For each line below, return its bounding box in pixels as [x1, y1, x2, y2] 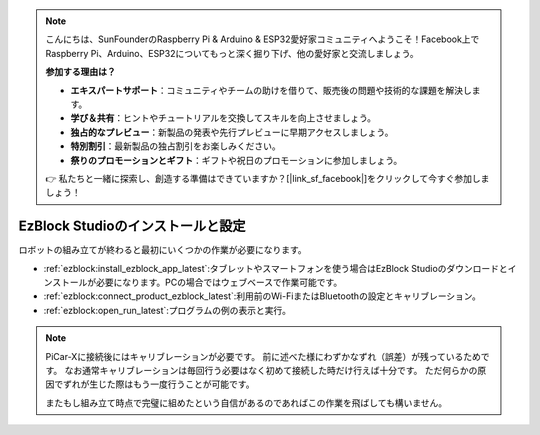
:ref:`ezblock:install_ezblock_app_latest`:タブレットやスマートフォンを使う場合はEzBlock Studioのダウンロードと [43, 262, 509, 274]
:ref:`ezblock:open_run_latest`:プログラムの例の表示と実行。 [43, 304, 292, 316]
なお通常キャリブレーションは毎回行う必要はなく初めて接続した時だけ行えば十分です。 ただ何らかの [64, 364, 478, 376]
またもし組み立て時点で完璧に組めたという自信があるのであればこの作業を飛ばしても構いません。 [45, 396, 448, 409]
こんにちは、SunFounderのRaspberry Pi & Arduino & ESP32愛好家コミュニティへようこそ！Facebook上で [45, 33, 480, 45]
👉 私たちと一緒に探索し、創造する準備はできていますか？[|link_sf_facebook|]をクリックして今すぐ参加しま [45, 172, 490, 184]
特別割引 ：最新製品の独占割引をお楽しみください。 [70, 140, 281, 152]
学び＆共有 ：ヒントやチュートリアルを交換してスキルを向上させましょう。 [70, 112, 377, 124]
